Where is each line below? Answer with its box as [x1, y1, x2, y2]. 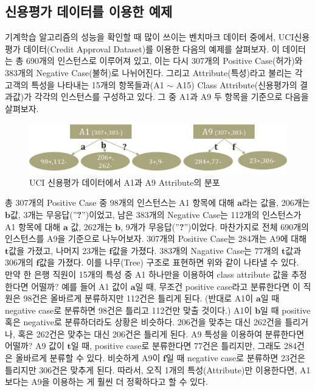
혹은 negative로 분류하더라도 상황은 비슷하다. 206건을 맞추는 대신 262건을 [5, 315, 282, 328]
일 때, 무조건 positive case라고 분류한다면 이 [135, 280, 300, 292]
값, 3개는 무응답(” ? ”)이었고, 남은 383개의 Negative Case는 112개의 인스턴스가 [10, 208, 302, 220]
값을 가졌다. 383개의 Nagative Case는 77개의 [112, 244, 279, 256]
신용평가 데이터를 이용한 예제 [5, 2, 173, 21]
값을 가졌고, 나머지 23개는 [9, 244, 106, 256]
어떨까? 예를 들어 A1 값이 [31, 280, 128, 292]
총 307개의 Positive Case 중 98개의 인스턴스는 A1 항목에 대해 [5, 196, 235, 209]
